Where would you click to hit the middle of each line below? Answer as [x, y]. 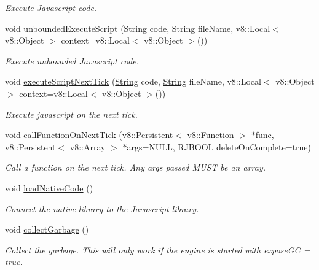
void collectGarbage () [47, 229]
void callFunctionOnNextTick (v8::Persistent [89, 135]
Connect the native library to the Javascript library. [102, 208]
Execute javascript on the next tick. [71, 114]
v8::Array [88, 146]
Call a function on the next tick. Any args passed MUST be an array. [136, 167]
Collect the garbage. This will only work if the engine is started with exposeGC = [158, 249]
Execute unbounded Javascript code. [72, 60]
